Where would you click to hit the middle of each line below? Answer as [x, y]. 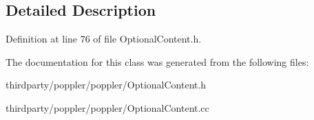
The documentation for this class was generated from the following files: [157, 61]
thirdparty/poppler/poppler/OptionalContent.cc [107, 107]
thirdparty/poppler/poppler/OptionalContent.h [106, 85]
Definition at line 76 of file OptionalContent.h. [104, 39]
